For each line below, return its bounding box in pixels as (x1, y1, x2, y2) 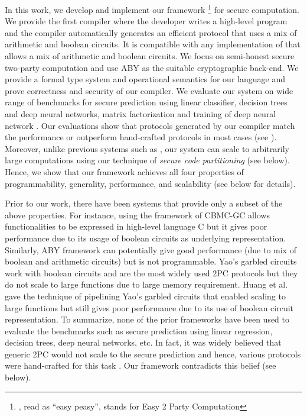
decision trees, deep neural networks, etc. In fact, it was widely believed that (5, 336, 282, 349)
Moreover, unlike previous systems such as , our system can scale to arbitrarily (5, 142, 289, 154)
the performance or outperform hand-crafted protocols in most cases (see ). (5, 131, 277, 143)
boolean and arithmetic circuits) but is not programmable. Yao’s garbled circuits (5, 255, 297, 267)
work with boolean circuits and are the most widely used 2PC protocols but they (5, 266, 298, 279)
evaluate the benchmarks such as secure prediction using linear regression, (5, 324, 273, 337)
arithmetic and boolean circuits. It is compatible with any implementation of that (5, 38, 301, 50)
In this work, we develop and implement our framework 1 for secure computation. (5, 2, 299, 15)
